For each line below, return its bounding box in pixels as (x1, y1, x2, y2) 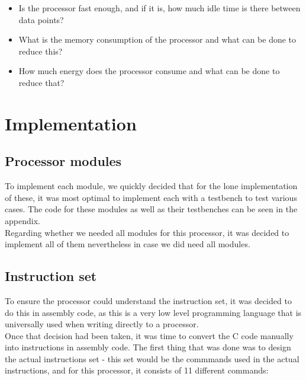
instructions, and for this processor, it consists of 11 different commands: (5, 364, 269, 376)
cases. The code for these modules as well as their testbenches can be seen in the (5, 203, 298, 215)
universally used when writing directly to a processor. (5, 318, 199, 330)
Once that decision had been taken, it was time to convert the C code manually (5, 329, 294, 341)
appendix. (5, 214, 40, 226)
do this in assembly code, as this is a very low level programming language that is (5, 306, 302, 318)
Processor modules (5, 152, 122, 170)
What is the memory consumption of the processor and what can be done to (18, 33, 297, 46)
